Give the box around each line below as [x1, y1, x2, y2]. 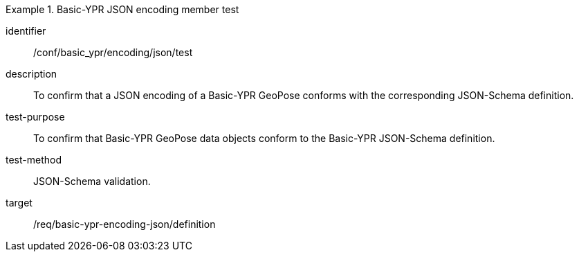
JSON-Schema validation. [33, 175, 151, 187]
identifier [6, 25, 46, 37]
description [6, 68, 57, 80]
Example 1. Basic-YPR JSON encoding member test [6, 3, 239, 15]
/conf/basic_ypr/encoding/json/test [33, 46, 193, 58]
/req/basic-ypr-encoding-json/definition [33, 218, 216, 230]
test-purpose [6, 111, 65, 123]
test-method [6, 154, 62, 166]
